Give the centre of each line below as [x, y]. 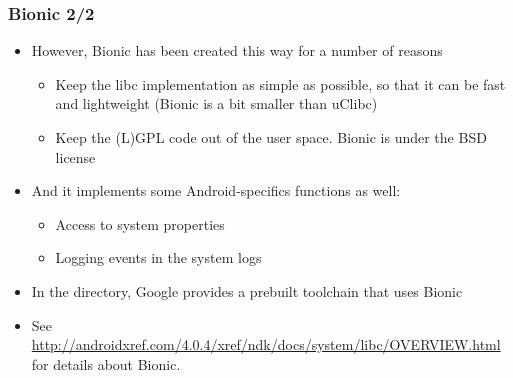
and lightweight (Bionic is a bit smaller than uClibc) [216, 103]
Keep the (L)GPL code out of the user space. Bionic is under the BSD [271, 137]
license [75, 156]
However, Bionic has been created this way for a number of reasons [237, 50]
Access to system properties [140, 223]
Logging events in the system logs [158, 257]
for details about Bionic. [106, 363]
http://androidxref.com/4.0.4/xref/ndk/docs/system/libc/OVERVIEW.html [266, 344]
